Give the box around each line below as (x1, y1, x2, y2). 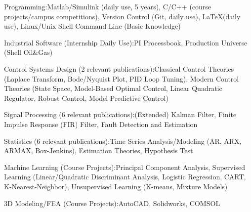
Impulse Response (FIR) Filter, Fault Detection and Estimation (4, 119, 198, 129)
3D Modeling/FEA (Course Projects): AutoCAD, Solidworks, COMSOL (4, 198, 220, 208)
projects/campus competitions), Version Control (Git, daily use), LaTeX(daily (4, 11, 241, 21)
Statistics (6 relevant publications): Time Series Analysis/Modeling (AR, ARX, (4, 135, 242, 146)
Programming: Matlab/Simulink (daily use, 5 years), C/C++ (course (4, 1, 211, 11)
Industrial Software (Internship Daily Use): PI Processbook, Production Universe (4, 37, 248, 47)
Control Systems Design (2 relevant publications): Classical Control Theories (4, 63, 234, 74)
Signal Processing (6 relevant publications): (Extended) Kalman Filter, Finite (4, 109, 237, 120)
